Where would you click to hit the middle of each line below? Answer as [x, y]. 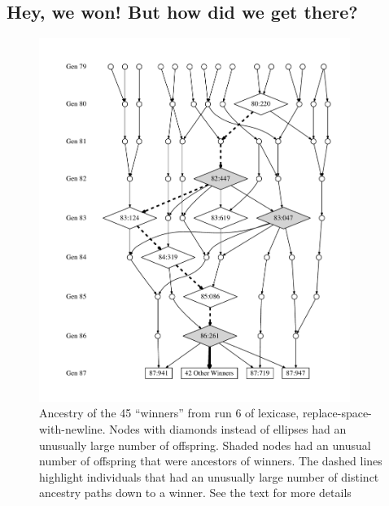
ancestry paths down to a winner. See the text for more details [195, 493]
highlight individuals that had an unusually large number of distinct [209, 476]
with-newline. [72, 428]
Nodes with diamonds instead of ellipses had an [228, 428]
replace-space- [337, 413]
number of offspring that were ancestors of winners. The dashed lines [211, 461]
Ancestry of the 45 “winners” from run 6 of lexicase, [169, 413]
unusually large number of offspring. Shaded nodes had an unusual [205, 445]
